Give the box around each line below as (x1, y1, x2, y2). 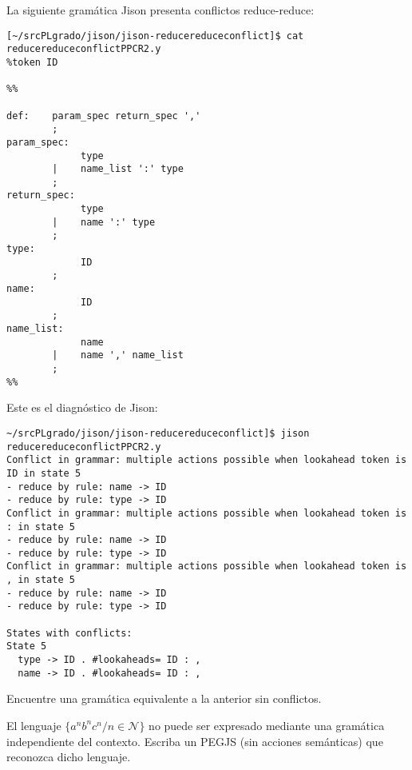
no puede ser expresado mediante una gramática (149, 716, 385, 733)
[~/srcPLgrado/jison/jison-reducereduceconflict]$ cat (6, 30, 304, 42)
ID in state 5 (6, 467, 81, 479)
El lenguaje (6, 716, 61, 733)
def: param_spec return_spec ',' (6, 110, 201, 122)
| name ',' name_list (52, 349, 184, 361)
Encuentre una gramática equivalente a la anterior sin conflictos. (6, 690, 322, 707)
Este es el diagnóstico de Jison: (6, 399, 158, 416)
